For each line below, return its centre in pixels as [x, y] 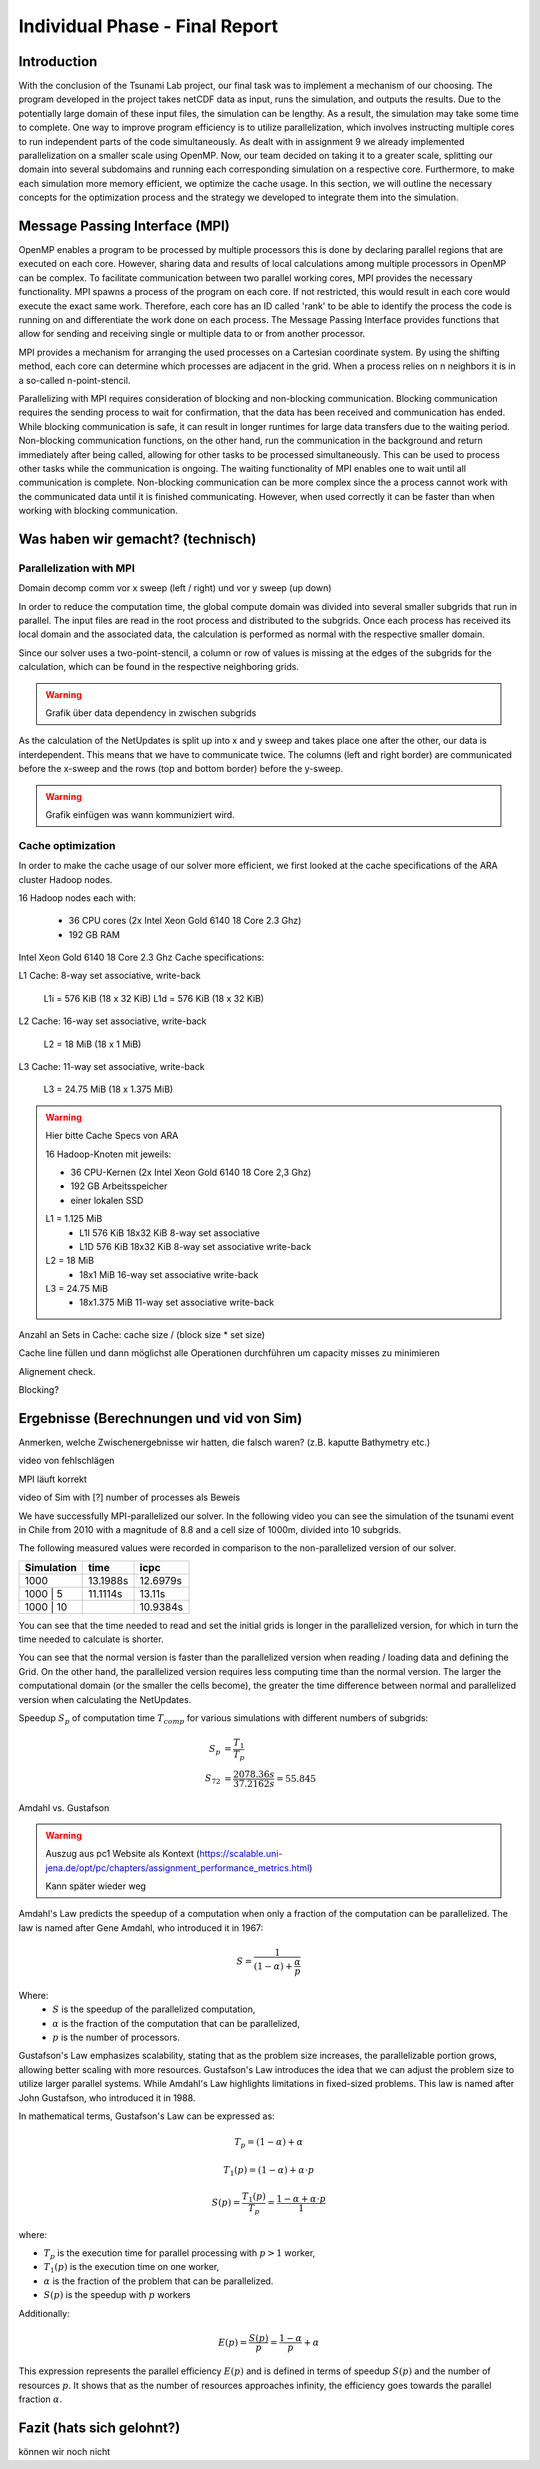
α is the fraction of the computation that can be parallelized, [176, 2023]
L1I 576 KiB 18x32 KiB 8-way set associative [169, 1232]
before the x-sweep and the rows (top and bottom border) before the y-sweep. [181, 769]
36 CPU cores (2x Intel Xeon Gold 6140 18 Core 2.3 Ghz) [185, 921]
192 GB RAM [94, 934]
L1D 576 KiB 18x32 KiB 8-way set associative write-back [195, 1246]
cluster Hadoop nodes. [65, 879]
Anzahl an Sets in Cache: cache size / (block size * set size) [141, 1334]
